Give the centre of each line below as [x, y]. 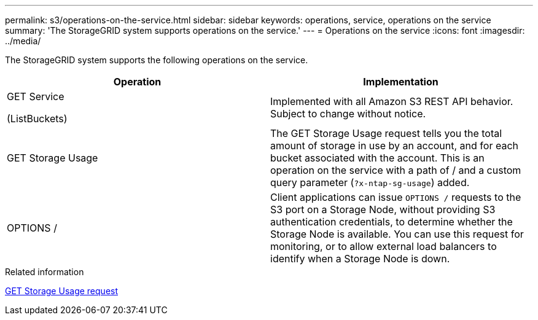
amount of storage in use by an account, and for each [394, 146]
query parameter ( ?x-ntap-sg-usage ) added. [370, 182]
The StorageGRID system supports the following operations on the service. [157, 60]
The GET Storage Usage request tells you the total [386, 133]
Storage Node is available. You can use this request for [397, 234]
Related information [45, 272]
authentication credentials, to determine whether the [392, 222]
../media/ [23, 41]
